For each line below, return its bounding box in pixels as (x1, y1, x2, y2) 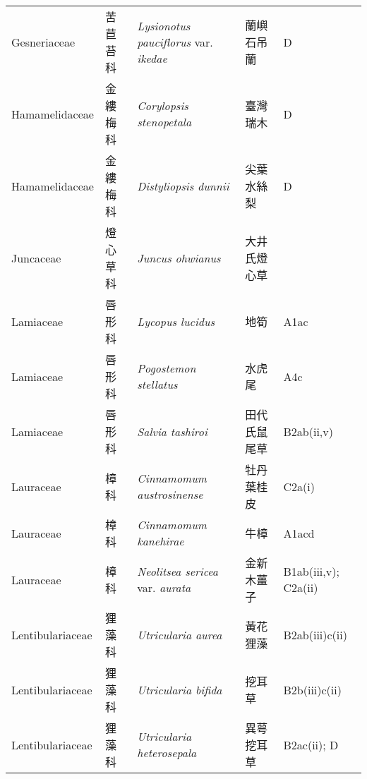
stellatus (137, 376, 178, 392)
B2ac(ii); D (283, 736, 339, 753)
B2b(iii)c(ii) (283, 681, 342, 698)
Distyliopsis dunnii (137, 177, 229, 194)
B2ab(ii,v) (283, 423, 333, 440)
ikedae (137, 49, 167, 66)
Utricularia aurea (137, 626, 222, 643)
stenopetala (137, 114, 192, 130)
